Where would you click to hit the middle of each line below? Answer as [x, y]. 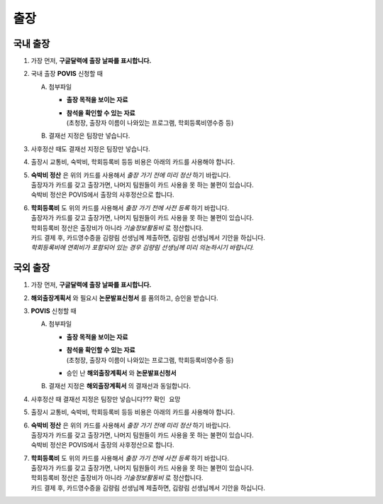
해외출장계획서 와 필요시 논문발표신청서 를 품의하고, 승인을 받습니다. [125, 297]
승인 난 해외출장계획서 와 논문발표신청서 [121, 373]
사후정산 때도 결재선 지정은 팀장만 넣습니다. [90, 148]
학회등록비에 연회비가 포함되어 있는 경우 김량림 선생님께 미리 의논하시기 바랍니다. [143, 248]
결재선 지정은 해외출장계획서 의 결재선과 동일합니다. [120, 386]
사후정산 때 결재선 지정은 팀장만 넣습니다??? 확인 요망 [106, 399]
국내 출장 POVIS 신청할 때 [67, 74]
